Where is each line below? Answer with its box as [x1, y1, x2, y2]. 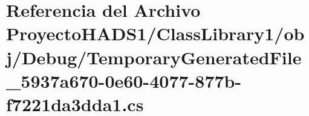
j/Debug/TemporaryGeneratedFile [6, 44, 302, 69]
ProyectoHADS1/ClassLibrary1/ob [6, 21, 305, 46]
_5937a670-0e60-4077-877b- [6, 68, 242, 93]
